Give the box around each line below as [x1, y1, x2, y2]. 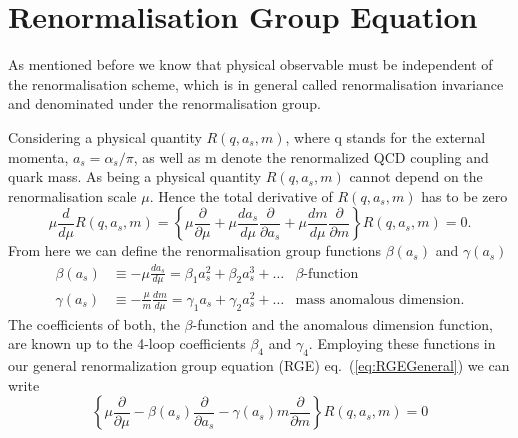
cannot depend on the [349, 166, 483, 187]
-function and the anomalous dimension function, [192, 313, 493, 334]
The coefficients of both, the [8, 313, 180, 334]
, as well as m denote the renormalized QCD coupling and [133, 146, 489, 167]
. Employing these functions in [308, 333, 496, 354]
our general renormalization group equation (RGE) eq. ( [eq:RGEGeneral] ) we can [8, 355, 510, 376]
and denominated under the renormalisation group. [8, 93, 321, 114]
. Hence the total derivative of [149, 185, 333, 206]
